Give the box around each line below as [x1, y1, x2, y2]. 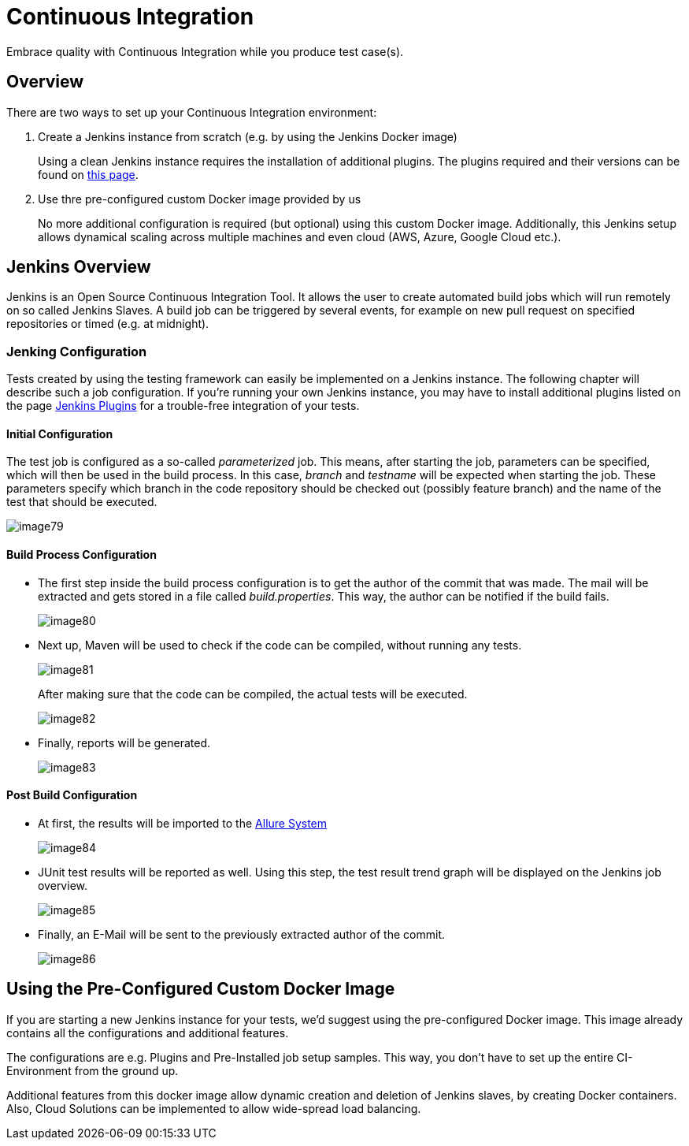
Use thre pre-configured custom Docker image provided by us [38, 192, 361, 206]
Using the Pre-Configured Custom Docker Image [6, 979, 395, 999]
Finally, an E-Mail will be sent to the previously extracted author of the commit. [38, 927, 445, 941]
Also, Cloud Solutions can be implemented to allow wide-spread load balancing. [6, 1101, 421, 1115]
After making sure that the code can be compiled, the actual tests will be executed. [38, 686, 468, 701]
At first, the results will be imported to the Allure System [38, 816, 328, 830]
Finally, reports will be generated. [38, 735, 211, 750]
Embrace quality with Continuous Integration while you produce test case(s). [6, 44, 404, 58]
